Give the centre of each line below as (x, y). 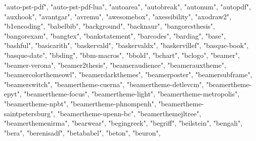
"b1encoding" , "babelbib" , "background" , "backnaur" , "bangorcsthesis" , (109, 26)
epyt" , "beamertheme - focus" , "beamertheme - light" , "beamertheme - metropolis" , (122, 94)
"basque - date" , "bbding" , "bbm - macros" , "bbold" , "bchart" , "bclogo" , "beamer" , (122, 55)
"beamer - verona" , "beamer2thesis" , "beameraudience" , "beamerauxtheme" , (115, 65)
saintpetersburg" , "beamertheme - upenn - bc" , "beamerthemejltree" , (103, 113)
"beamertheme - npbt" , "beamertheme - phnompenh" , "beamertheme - (104, 103)
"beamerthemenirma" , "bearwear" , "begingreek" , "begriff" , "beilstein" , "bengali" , (123, 123)
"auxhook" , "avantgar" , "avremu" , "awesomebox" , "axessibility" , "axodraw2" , (118, 16)
